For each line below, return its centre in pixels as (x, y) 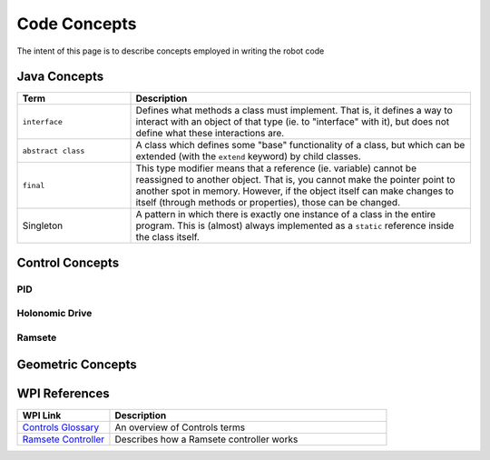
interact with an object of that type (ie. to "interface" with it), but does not (293, 122)
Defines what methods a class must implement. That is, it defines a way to (294, 111)
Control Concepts (68, 262)
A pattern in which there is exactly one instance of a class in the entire (285, 215)
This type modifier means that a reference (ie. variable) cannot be (276, 168)
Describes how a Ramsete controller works (206, 439)
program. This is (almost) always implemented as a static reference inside (295, 225)
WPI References (63, 393)
